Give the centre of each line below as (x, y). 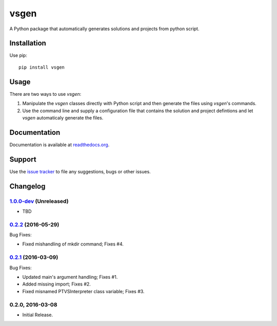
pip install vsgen (42, 67)
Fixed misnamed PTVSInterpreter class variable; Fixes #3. (83, 291)
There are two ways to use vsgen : (45, 94)
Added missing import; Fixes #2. (56, 284)
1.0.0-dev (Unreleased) (39, 201)
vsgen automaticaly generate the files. (63, 117)
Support (23, 159)
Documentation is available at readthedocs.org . (60, 145)
